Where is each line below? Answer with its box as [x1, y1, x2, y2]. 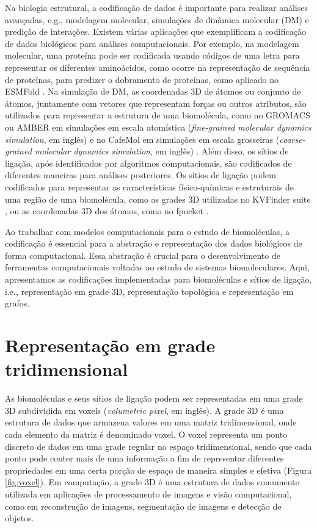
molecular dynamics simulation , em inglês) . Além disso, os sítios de [34, 145, 289, 157]
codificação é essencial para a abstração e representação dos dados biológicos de [5, 237, 302, 250]
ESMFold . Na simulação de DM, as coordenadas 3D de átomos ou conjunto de [5, 85, 301, 98]
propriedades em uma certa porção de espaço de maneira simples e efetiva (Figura [5, 463, 312, 476]
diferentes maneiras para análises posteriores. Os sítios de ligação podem [5, 168, 276, 181]
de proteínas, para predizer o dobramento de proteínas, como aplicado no [5, 73, 279, 85]
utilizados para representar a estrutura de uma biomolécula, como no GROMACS [5, 109, 310, 121]
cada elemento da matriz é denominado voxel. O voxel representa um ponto [5, 427, 288, 440]
